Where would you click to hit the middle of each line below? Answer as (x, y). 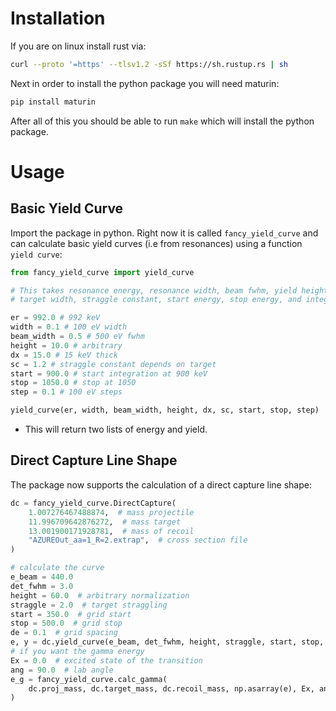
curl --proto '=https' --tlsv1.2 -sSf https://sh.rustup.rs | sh (149, 64)
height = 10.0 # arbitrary (66, 345)
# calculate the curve (57, 568)
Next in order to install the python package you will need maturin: (145, 83)
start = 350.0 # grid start (71, 614)
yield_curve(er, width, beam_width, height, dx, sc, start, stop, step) (165, 410)
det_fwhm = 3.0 (42, 586)
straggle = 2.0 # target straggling (89, 605)
